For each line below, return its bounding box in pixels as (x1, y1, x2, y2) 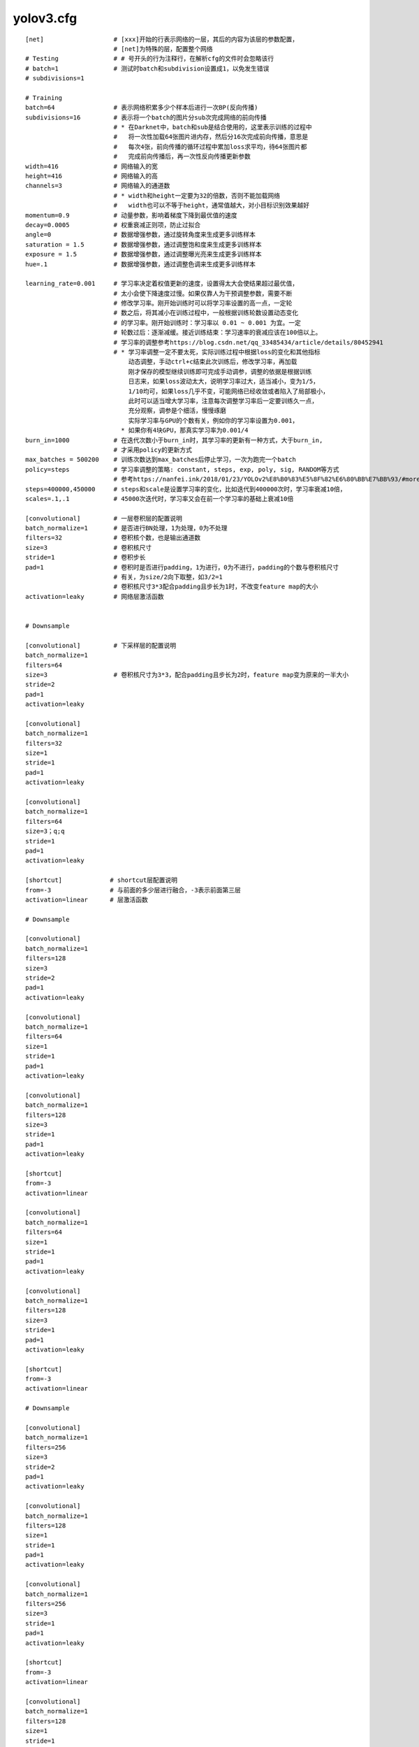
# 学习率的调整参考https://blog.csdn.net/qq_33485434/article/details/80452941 (113, 338, 384, 346)
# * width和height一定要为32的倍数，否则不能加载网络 (113, 191, 281, 199)
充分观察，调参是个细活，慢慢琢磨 (128, 407, 227, 415)
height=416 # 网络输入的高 (25, 172, 159, 180)
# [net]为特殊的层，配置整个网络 (113, 45, 213, 52)
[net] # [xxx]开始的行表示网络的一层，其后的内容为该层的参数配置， (25, 35, 299, 43)
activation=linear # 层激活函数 (25, 895, 148, 904)
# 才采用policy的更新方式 (113, 446, 192, 454)
